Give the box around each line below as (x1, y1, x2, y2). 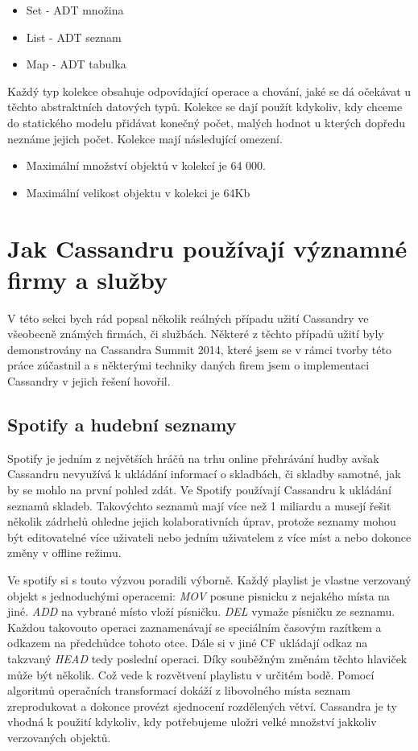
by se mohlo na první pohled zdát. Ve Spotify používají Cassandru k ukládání (7, 481, 391, 498)
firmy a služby (7, 262, 168, 295)
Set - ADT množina (26, 2, 124, 18)
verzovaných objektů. (7, 728, 111, 745)
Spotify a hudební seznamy (7, 412, 237, 437)
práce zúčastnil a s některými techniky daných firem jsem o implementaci (7, 357, 370, 373)
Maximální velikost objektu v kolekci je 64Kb (26, 184, 250, 200)
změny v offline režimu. (7, 544, 122, 561)
